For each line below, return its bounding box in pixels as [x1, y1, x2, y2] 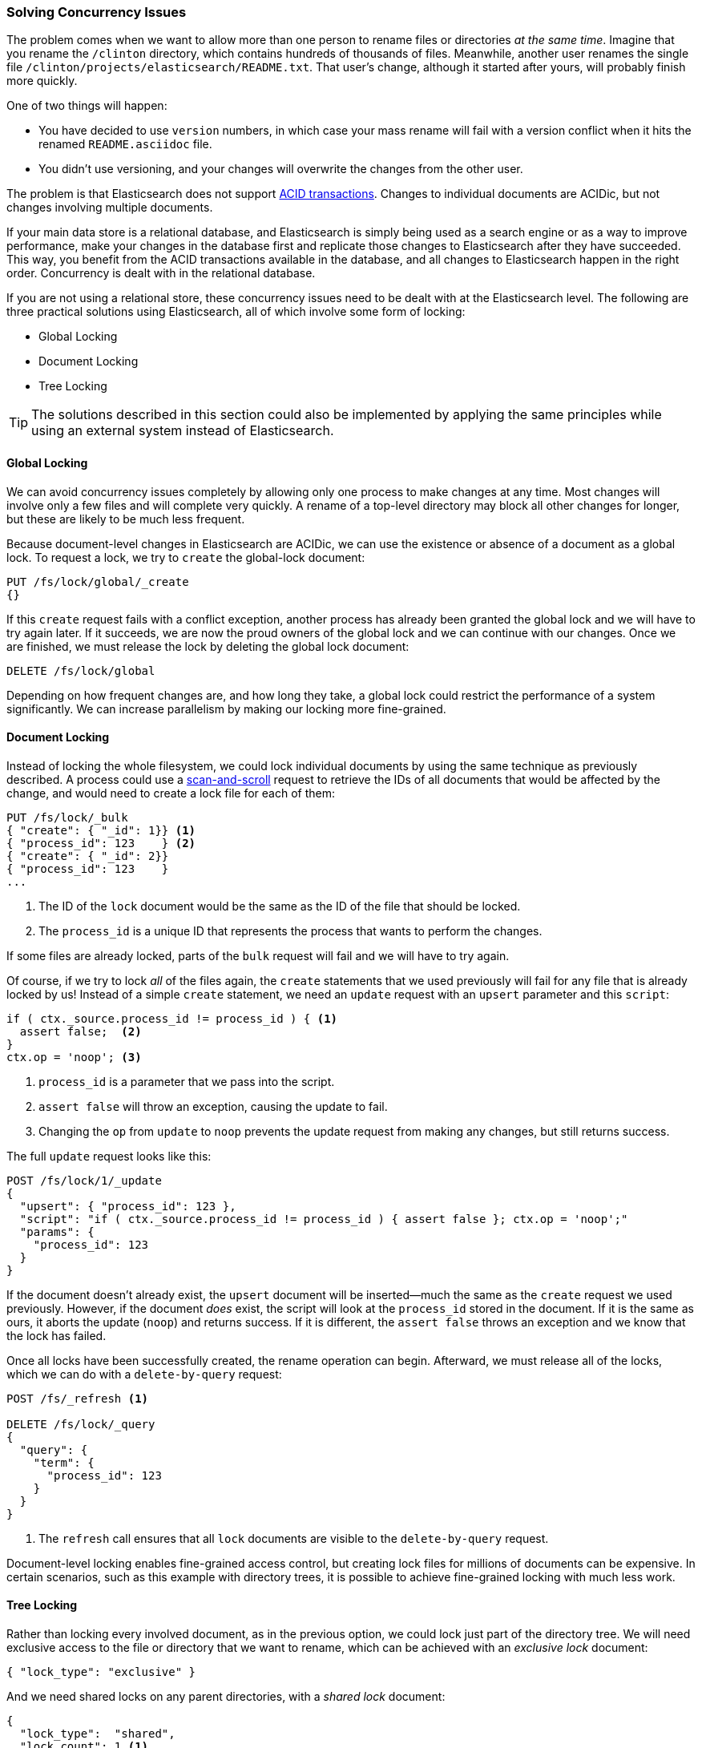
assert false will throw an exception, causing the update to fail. [38, 1099, 388, 1113]
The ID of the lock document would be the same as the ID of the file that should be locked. [38, 898, 521, 913]
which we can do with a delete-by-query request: [6, 1367, 282, 1381]
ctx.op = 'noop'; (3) [6, 1050, 142, 1064]
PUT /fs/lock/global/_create [6, 575, 189, 588]
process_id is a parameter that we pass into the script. [38, 1074, 335, 1088]
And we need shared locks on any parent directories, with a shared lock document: [6, 1689, 446, 1704]
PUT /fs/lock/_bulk [6, 810, 128, 824]
